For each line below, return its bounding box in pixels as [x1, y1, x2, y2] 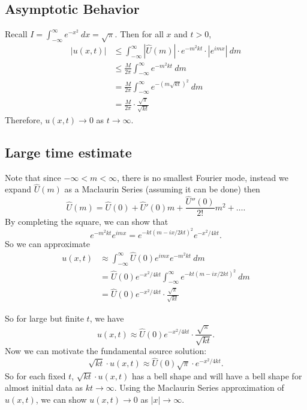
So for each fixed [5, 369, 66, 382]
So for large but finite [5, 311, 84, 324]
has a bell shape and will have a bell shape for [132, 369, 302, 382]
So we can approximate [5, 237, 90, 249]
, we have [89, 311, 124, 324]
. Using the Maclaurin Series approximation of [114, 381, 284, 394]
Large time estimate [5, 142, 132, 161]
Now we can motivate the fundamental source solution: [5, 344, 207, 357]
